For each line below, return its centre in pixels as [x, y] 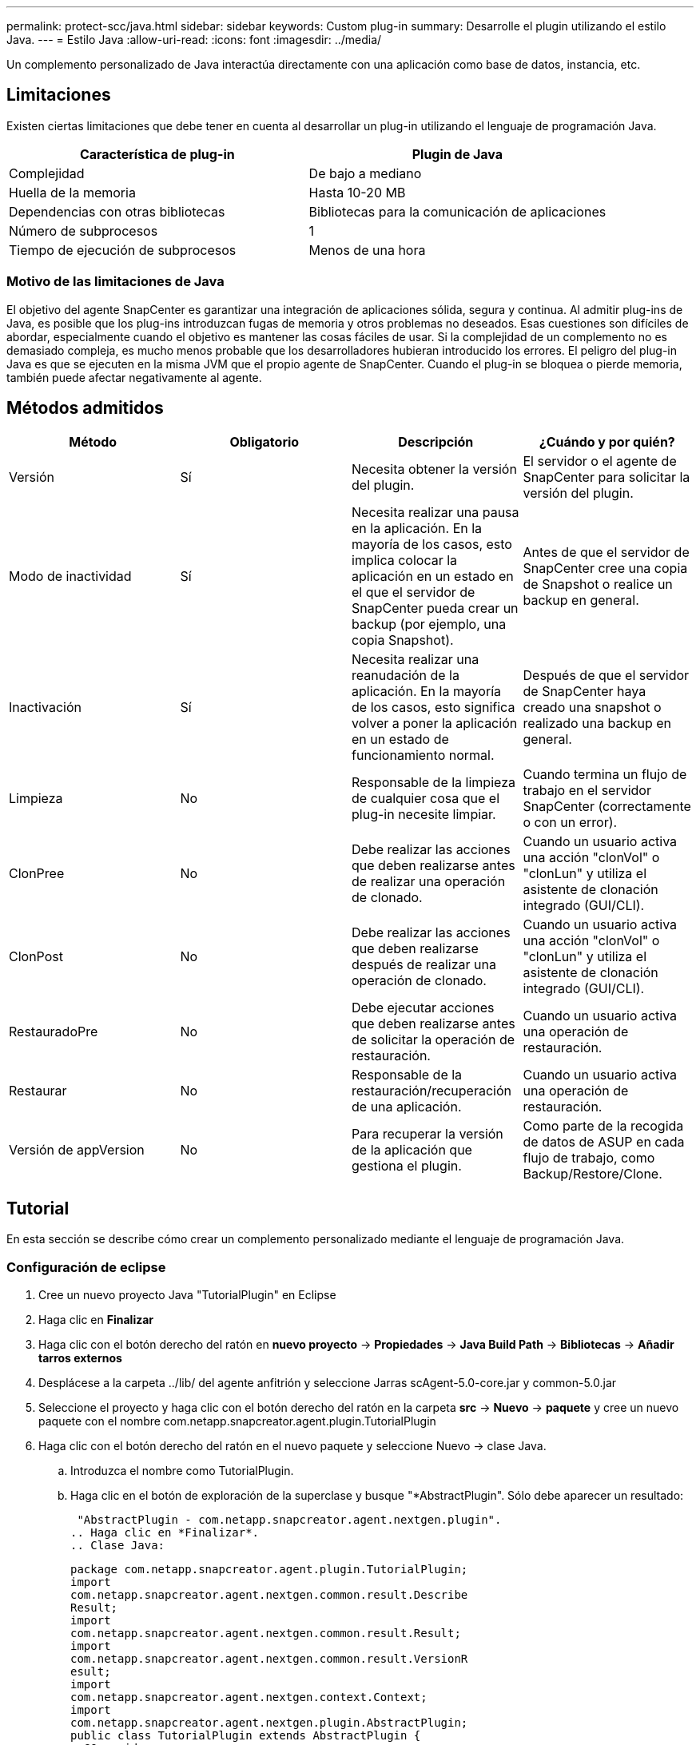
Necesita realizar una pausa [436, 513]
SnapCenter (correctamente [607, 807]
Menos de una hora [367, 250]
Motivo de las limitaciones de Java [115, 282]
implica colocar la [405, 560]
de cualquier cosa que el [426, 799]
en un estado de [400, 739]
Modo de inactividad [70, 576]
